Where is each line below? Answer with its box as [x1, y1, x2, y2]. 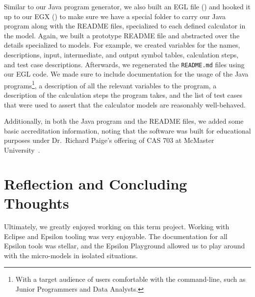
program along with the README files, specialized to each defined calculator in [4, 21, 246, 31]
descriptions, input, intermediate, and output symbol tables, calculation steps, [4, 49, 239, 59]
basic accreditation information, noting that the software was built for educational [4, 125, 251, 135]
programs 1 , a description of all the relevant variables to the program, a [4, 79, 217, 90]
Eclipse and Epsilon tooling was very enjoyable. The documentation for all [4, 231, 228, 241]
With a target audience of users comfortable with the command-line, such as [15, 274, 246, 284]
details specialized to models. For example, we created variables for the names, [4, 40, 240, 50]
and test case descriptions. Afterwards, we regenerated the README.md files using [4, 59, 245, 69]
